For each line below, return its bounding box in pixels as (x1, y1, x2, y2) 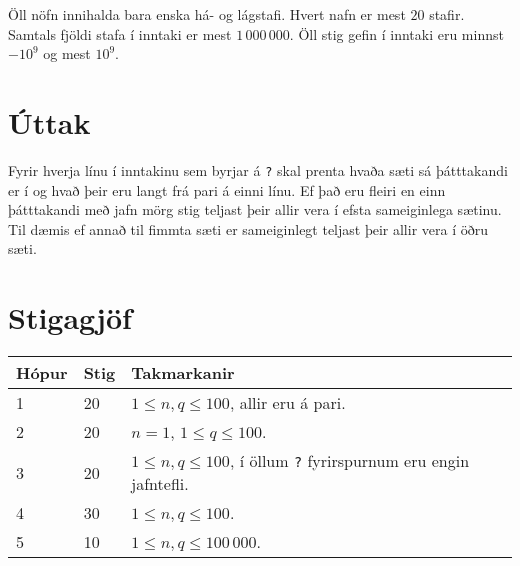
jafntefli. (131, 472, 189, 496)
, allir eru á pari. (229, 391, 346, 415)
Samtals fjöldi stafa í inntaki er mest (8, 23, 232, 44)
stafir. (429, 4, 465, 24)
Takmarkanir (131, 361, 235, 385)
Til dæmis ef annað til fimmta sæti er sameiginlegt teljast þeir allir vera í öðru (8, 218, 488, 239)
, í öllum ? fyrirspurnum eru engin (229, 449, 470, 473)
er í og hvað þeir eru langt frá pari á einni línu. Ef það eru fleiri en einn (8, 179, 446, 200)
